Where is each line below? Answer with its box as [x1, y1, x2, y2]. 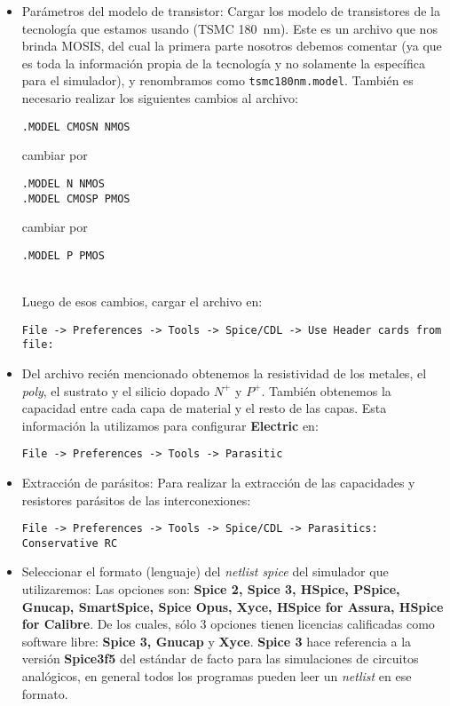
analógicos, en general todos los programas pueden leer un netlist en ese [21, 667, 412, 686]
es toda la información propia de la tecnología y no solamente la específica [21, 53, 425, 72]
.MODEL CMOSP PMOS [21, 192, 130, 205]
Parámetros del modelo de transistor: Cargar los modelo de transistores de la [21, 2, 440, 20]
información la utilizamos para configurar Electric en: [21, 416, 319, 434]
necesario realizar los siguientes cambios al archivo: [21, 89, 299, 107]
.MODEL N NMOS [21, 177, 105, 190]
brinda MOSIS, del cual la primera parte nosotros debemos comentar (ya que [21, 36, 442, 55]
